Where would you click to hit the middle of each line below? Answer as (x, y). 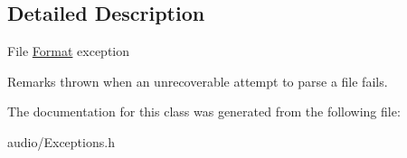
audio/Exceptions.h (61, 141)
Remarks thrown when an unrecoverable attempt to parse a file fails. (198, 81)
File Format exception (68, 51)
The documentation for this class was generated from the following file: (204, 112)
